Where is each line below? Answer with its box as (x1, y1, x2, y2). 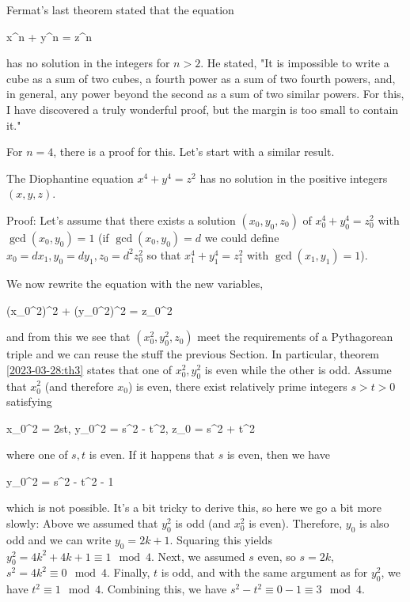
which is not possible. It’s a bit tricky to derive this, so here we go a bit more (6, 499, 382, 516)
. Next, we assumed (150, 547, 245, 564)
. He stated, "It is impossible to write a (200, 55, 389, 71)
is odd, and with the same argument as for (161, 564, 368, 581)
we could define (204, 229, 279, 245)
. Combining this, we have (101, 581, 227, 597)
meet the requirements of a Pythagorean (197, 328, 393, 345)
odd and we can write (6, 531, 112, 547)
